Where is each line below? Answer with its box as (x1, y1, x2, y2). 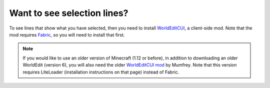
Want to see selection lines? (9, 7, 128, 18)
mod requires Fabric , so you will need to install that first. (9, 31, 125, 37)
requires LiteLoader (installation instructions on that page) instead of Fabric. (22, 69, 179, 75)
